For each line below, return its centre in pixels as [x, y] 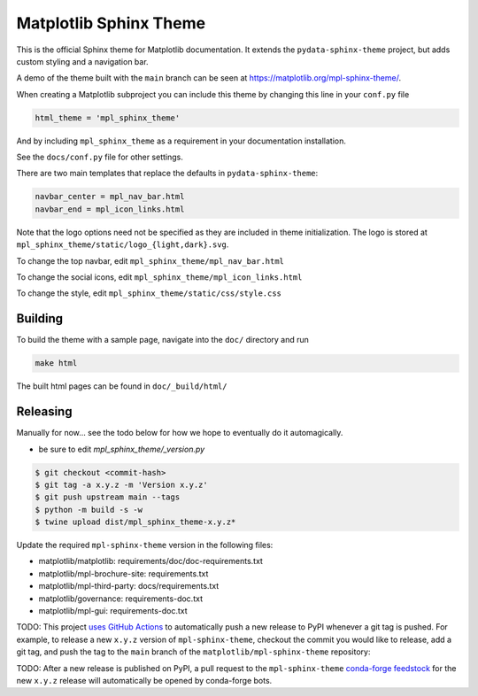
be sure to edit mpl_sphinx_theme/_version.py [122, 449]
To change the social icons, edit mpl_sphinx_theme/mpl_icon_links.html [159, 277]
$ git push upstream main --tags [108, 497]
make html [56, 363]
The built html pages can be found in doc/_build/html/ [122, 386]
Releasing [44, 412]
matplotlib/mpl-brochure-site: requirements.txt [123, 573]
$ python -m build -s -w [89, 510]
